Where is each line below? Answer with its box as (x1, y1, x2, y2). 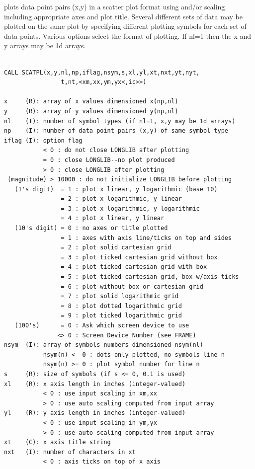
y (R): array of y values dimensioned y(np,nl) (4, 107, 178, 115)
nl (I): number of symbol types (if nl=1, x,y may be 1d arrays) (4, 117, 236, 125)
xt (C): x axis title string (4, 439, 111, 446)
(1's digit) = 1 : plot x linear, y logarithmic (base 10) (14, 185, 218, 193)
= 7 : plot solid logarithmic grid (61, 293, 178, 300)
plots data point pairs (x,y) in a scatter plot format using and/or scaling (4, 1, 225, 11)
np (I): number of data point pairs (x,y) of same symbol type (4, 127, 229, 135)
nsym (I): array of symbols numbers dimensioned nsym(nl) (4, 341, 203, 349)
